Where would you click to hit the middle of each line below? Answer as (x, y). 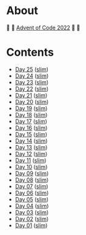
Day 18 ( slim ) (31, 114)
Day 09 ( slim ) (32, 173)
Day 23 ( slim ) (32, 82)
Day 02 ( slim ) (32, 218)
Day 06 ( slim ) (32, 193)
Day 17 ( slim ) (31, 121)
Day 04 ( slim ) (32, 206)
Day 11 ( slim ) (31, 160)
